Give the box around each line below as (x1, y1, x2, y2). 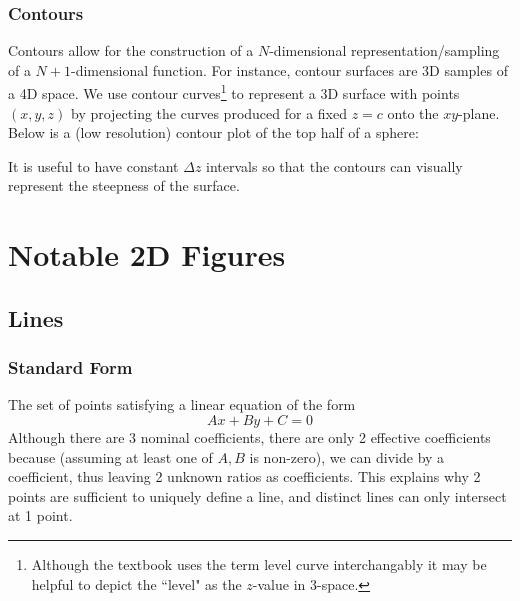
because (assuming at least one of (8, 446, 213, 467)
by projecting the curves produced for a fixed (71, 102, 347, 123)
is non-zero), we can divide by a (249, 446, 445, 467)
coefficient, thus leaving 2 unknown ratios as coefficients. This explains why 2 (8, 466, 481, 487)
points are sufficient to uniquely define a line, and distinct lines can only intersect (8, 485, 507, 506)
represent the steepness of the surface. (8, 175, 240, 196)
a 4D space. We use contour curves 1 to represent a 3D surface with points (8, 80, 460, 104)
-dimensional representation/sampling (269, 40, 500, 61)
